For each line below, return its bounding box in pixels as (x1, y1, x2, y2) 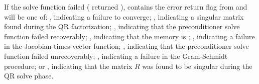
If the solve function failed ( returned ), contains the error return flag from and (4, 2, 247, 12)
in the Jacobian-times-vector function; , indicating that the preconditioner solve (4, 41, 249, 51)
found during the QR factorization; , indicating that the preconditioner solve (4, 21, 240, 32)
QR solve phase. (4, 70, 54, 81)
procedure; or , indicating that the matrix (4, 60, 133, 71)
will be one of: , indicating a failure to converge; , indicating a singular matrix (4, 11, 244, 22)
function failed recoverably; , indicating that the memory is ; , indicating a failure (4, 31, 255, 41)
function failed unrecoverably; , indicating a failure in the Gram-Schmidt (4, 50, 228, 61)
